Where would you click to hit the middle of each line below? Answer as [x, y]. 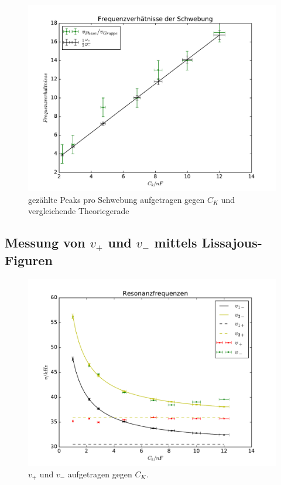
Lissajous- [232, 242]
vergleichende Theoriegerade [79, 211]
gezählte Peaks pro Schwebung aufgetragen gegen [116, 199]
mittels [176, 242]
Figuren [29, 260]
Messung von [45, 242]
